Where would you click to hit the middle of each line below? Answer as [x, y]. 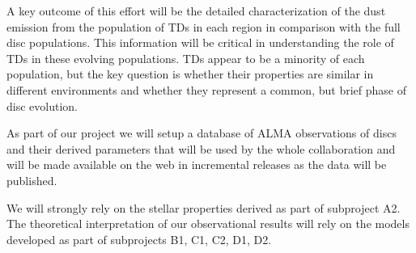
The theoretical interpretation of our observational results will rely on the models [208, 223]
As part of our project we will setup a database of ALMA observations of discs [202, 133]
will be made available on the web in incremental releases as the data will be [197, 164]
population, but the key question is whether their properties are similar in [190, 74]
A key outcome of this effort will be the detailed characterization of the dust [196, 11]
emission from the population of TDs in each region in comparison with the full [204, 26]
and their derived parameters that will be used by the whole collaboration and [201, 148]
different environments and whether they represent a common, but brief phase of [206, 89]
